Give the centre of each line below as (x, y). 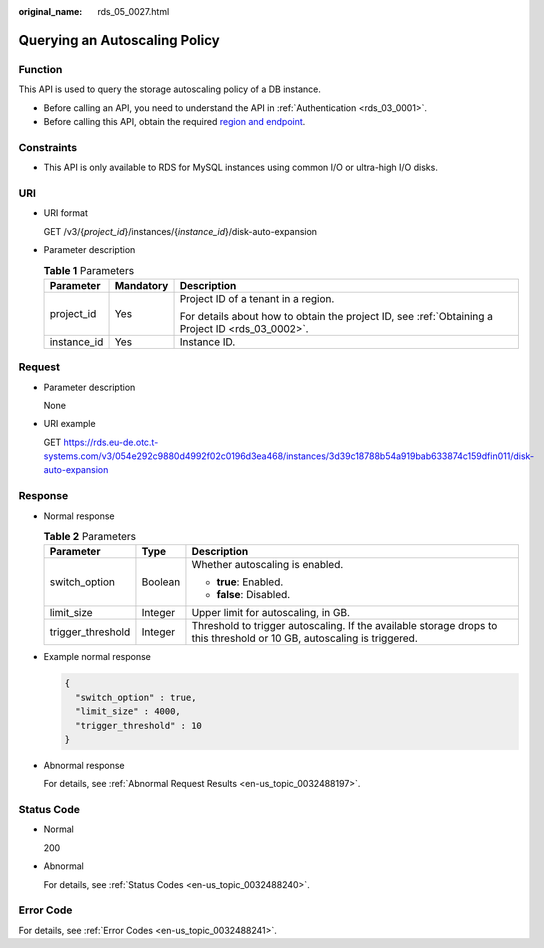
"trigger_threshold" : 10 (138, 725)
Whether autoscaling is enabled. (267, 565)
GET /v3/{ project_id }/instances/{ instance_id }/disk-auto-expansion (180, 231)
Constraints (48, 147)
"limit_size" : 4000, (128, 711)
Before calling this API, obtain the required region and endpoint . (174, 121)
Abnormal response (84, 765)
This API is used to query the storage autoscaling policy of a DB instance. (170, 89)
